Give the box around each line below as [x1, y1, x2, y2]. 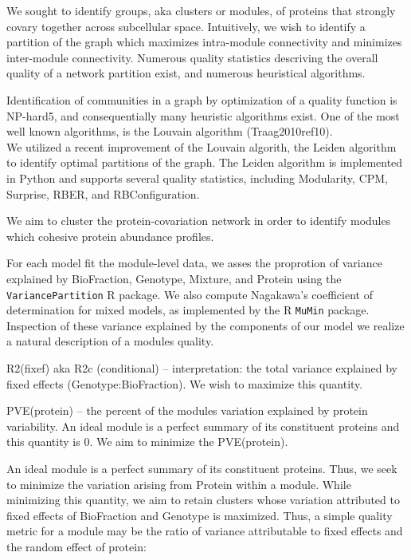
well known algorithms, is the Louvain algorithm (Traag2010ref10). [6, 123, 333, 140]
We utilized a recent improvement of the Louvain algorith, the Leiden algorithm [6, 138, 397, 155]
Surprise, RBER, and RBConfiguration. [6, 185, 200, 202]
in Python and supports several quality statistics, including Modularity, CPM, [6, 169, 389, 186]
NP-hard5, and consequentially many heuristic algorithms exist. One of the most [6, 107, 400, 124]
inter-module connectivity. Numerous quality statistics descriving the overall [6, 49, 378, 65]
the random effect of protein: [6, 538, 147, 554]
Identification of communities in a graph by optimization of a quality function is [6, 91, 397, 108]
